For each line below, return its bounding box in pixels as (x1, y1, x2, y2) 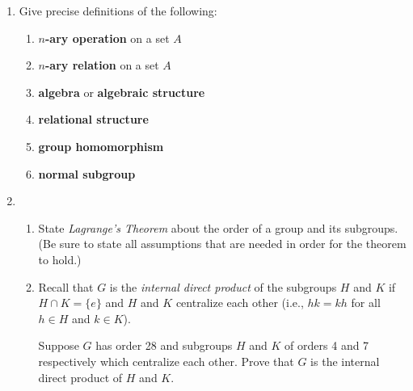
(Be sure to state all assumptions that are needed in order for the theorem (38, 235, 407, 252)
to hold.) (38, 250, 82, 267)
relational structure (38, 111, 149, 128)
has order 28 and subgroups (95, 337, 233, 354)
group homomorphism (38, 137, 164, 154)
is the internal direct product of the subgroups (109, 278, 337, 295)
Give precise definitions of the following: (19, 2, 217, 19)
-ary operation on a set (45, 29, 170, 46)
